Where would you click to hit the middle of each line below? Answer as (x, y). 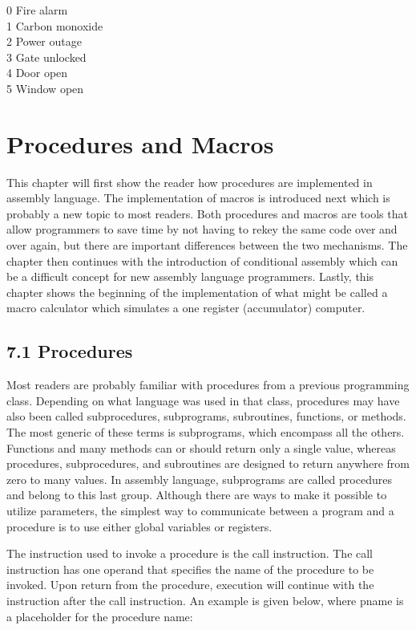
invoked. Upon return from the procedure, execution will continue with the (190, 585)
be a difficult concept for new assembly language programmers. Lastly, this (190, 276)
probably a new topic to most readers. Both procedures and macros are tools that (207, 213)
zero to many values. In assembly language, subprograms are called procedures (199, 479)
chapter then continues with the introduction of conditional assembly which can (202, 260)
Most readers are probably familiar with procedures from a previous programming (208, 385)
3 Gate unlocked (46, 57)
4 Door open (37, 73)
